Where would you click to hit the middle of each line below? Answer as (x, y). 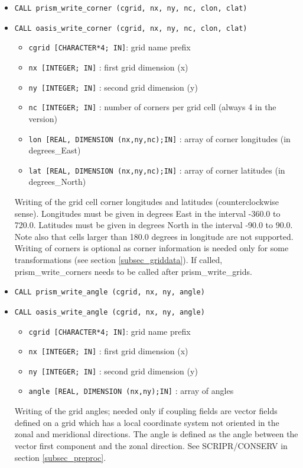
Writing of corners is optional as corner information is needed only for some (151, 248)
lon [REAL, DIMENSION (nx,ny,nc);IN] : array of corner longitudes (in (159, 138)
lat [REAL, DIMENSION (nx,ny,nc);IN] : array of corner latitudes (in (157, 170)
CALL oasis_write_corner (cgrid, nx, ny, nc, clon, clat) (131, 28)
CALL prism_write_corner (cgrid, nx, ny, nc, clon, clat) (131, 8)
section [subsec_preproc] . (60, 457)
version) (43, 118)
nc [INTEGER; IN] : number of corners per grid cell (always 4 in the (152, 107)
